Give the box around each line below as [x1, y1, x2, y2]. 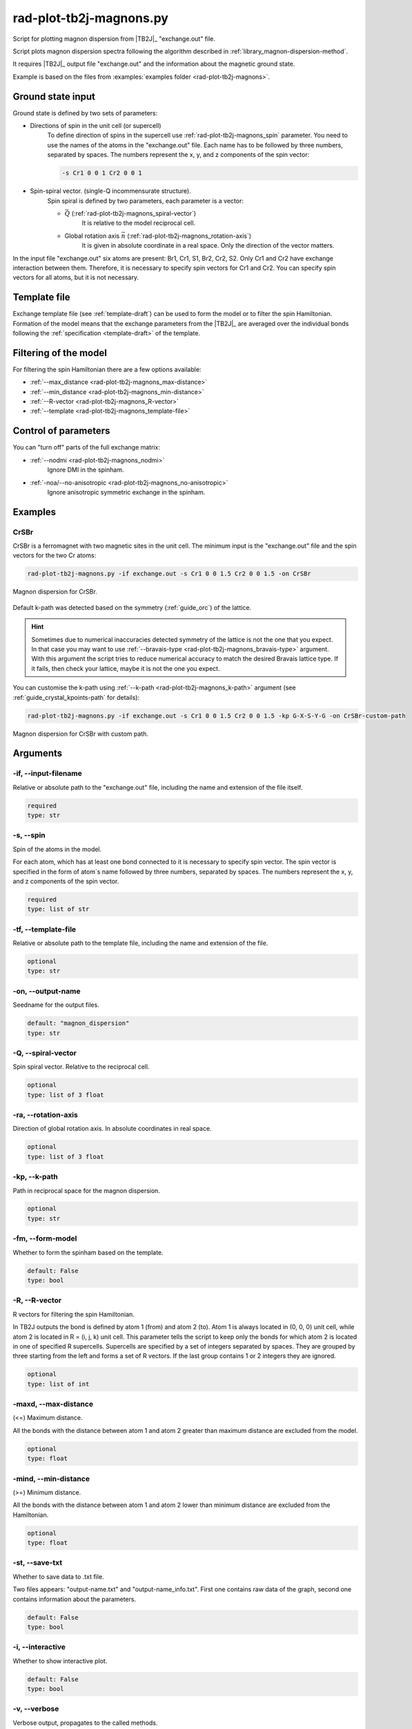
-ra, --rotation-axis [12, 1110, 79, 1120]
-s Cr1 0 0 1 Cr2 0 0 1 [61, 169, 143, 177]
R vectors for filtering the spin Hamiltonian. [12, 1310, 135, 1318]
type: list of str [27, 905, 90, 913]
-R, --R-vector [12, 1295, 62, 1305]
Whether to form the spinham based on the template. [12, 1248, 164, 1257]
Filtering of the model [12, 346, 107, 359]
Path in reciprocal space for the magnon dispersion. [12, 1186, 160, 1194]
